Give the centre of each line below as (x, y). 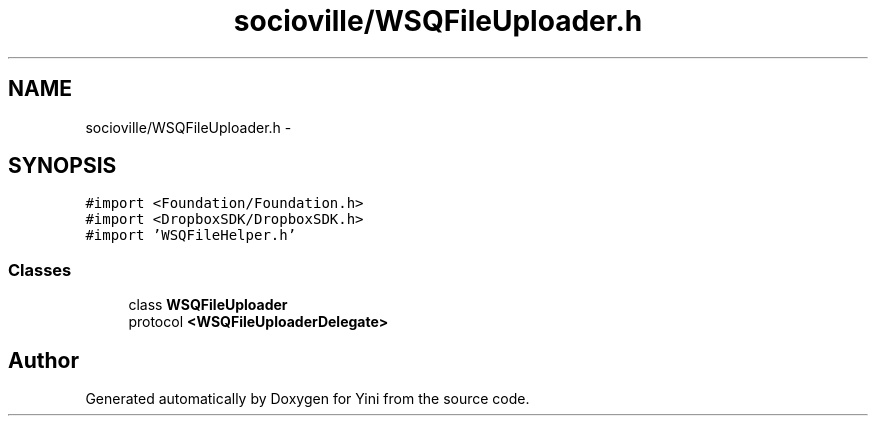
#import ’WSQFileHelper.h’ (191, 235)
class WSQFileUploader (208, 305)
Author (43, 360)
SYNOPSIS (62, 166)
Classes (40, 269)
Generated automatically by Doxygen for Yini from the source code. (307, 399)
